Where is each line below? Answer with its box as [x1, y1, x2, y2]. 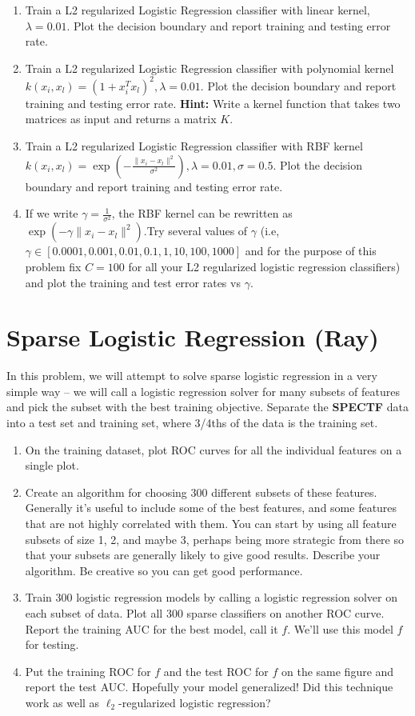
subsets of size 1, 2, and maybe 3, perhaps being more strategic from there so [25, 530, 404, 547]
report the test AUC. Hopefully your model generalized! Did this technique [25, 678, 393, 695]
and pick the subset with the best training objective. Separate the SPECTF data [6, 398, 409, 415]
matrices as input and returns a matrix [25, 110, 217, 127]
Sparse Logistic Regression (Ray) [6, 321, 379, 354]
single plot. [25, 457, 79, 474]
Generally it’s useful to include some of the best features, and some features [25, 499, 397, 516]
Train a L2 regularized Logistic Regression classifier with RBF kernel [25, 138, 363, 154]
